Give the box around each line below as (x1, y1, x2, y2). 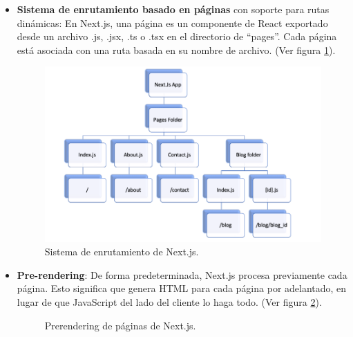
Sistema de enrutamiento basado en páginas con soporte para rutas (17, 2, 330, 16)
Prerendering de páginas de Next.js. (44, 318, 196, 332)
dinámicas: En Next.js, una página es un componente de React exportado (17, 15, 328, 30)
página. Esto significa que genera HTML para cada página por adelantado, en (17, 281, 347, 295)
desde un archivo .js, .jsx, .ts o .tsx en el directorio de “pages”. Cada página (17, 29, 337, 44)
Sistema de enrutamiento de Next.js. (44, 244, 199, 259)
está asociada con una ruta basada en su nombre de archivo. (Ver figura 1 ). (17, 42, 336, 57)
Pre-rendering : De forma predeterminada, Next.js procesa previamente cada (17, 267, 347, 282)
